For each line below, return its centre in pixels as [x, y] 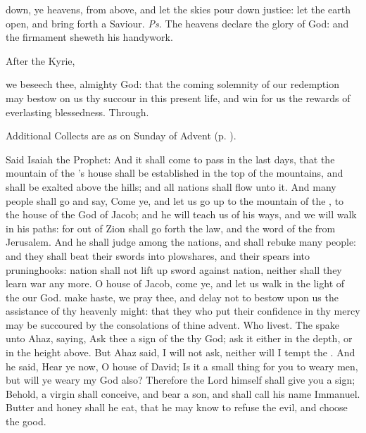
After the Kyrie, [40, 60]
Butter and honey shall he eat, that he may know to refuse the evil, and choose [177, 407]
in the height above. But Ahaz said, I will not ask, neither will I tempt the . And [181, 352]
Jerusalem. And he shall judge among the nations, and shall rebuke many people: [181, 242]
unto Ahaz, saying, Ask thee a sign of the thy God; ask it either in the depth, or [179, 338]
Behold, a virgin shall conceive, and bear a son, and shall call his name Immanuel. [183, 393]
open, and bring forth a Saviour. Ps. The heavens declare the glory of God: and [177, 23]
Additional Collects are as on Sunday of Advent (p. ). [121, 136]
